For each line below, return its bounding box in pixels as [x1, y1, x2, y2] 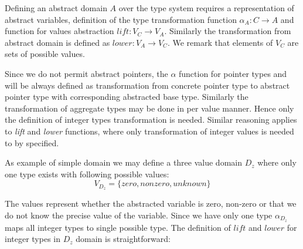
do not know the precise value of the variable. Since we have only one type [5, 208, 273, 221]
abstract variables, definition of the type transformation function [5, 13, 237, 25]
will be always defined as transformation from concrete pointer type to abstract [5, 79, 290, 91]
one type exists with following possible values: [5, 167, 169, 180]
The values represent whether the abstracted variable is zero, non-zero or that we [5, 197, 297, 210]
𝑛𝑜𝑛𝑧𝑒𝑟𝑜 [140, 180, 170, 189]
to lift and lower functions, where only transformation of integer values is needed [5, 124, 294, 137]
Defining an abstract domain [5, 2, 107, 14]
